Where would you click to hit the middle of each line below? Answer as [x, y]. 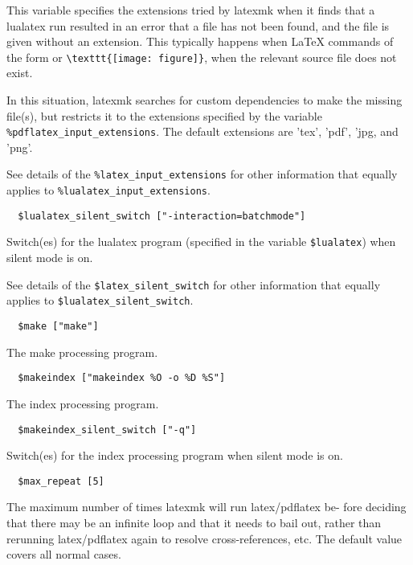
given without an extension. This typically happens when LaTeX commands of [200, 41]
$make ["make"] [58, 326]
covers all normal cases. [64, 554]
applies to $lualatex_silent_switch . [100, 300]
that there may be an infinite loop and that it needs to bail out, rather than [194, 522]
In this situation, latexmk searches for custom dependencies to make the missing [204, 100]
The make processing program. [82, 352]
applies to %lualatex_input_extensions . [108, 190]
